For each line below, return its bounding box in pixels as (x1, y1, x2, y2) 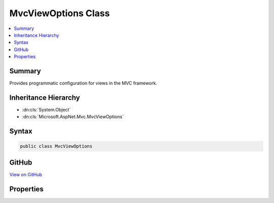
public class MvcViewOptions (20, 143, 93, 149)
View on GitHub (9, 171, 43, 177)
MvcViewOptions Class (9, 8, 110, 19)
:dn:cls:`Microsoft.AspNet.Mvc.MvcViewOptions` (22, 114, 124, 120)
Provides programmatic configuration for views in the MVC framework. (9, 80, 157, 86)
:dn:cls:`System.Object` (22, 106, 71, 112)
